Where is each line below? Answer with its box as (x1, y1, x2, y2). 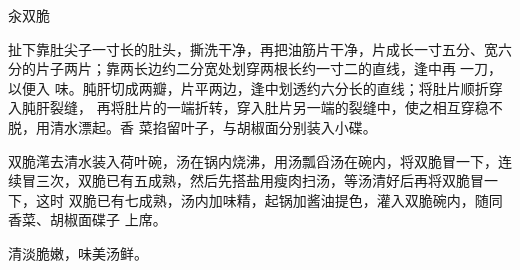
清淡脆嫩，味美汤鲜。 (8, 242, 148, 263)
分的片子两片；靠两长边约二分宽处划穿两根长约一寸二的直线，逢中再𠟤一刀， (8, 58, 502, 79)
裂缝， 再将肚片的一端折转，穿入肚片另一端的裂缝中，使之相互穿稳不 (49, 97, 503, 118)
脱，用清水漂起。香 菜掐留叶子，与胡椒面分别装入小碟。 (8, 116, 377, 137)
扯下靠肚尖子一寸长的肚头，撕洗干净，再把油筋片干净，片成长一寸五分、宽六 (8, 38, 512, 59)
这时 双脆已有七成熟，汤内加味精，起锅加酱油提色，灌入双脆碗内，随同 (35, 189, 503, 210)
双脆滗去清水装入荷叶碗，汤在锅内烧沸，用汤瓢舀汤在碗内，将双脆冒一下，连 (8, 150, 512, 171)
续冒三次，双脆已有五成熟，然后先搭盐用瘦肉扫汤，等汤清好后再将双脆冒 (8, 170, 484, 191)
